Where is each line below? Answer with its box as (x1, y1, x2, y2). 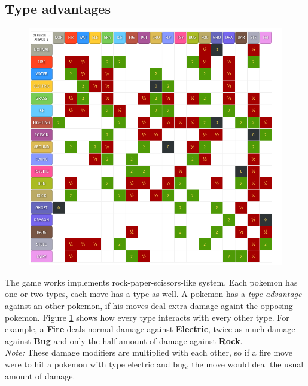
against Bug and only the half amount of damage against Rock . (5, 334, 243, 347)
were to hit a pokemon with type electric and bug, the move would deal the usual (5, 358, 304, 370)
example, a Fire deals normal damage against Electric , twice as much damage (5, 323, 295, 335)
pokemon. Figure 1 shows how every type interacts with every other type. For (5, 311, 289, 323)
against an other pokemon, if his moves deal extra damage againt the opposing (5, 299, 293, 312)
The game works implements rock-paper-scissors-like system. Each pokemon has (5, 275, 298, 288)
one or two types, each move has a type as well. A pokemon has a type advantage (5, 287, 302, 300)
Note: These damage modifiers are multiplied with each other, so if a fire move (5, 346, 292, 359)
